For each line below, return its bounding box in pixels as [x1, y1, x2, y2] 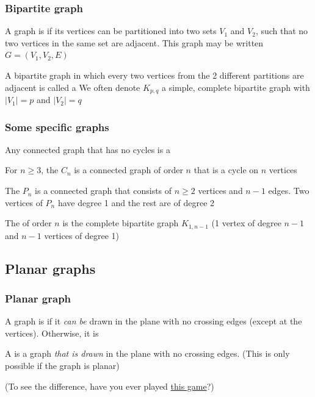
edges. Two [268, 184, 310, 197]
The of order [5, 216, 52, 229]
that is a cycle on [194, 163, 259, 176]
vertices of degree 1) [44, 229, 120, 241]
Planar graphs [5, 259, 96, 277]
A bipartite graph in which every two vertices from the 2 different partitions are [5, 69, 304, 81]
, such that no [255, 24, 308, 37]
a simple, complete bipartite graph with [162, 80, 310, 93]
